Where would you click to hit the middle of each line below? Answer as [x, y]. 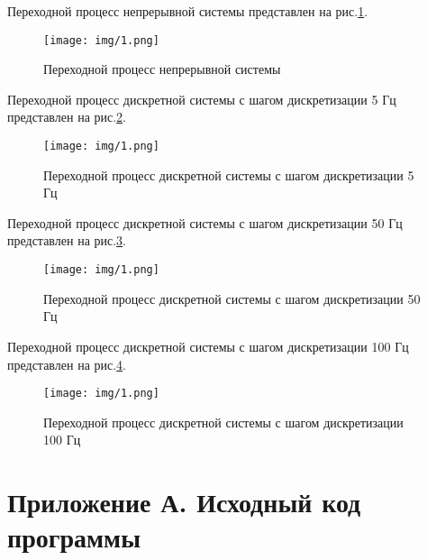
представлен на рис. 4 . [67, 364]
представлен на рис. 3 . [67, 240]
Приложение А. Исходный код [184, 502]
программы [74, 537]
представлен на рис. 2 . [67, 117]
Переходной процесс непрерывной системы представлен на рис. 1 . [188, 11]
